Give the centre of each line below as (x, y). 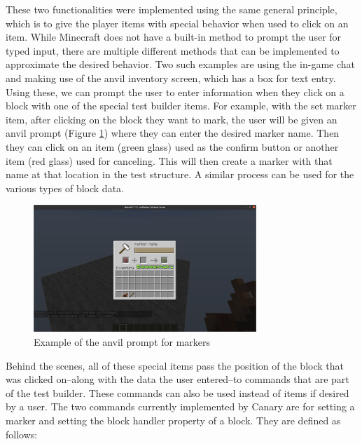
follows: (22, 434)
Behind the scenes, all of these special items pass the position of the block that (175, 365)
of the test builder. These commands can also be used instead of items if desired (177, 392)
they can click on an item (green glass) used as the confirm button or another (172, 146)
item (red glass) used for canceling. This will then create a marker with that (169, 160)
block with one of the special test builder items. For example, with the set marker (181, 106)
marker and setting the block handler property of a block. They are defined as (173, 420)
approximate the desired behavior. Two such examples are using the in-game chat (180, 64)
